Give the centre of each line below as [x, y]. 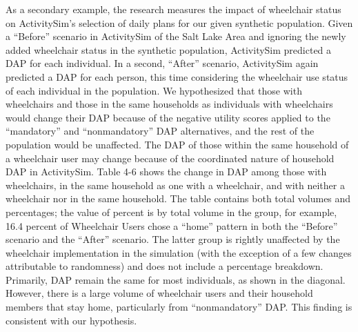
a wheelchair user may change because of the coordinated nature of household [170, 158]
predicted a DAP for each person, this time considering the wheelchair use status [177, 76]
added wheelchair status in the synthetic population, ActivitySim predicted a [169, 49]
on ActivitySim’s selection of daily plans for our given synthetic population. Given [179, 22]
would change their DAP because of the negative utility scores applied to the [168, 117]
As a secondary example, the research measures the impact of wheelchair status [173, 9]
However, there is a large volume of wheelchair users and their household [159, 293]
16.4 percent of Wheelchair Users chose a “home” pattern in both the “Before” [172, 225]
